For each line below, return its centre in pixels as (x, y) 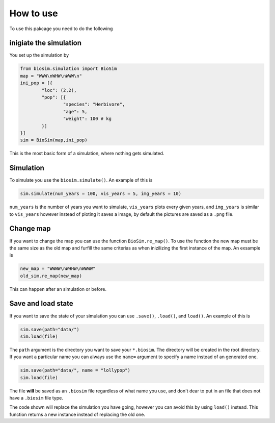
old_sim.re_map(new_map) (51, 276)
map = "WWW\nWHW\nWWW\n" (51, 76)
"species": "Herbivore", (94, 104)
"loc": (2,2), (59, 90)
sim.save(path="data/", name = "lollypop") (75, 370)
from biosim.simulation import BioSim (68, 69)
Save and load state (41, 304)
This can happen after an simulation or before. (58, 289)
